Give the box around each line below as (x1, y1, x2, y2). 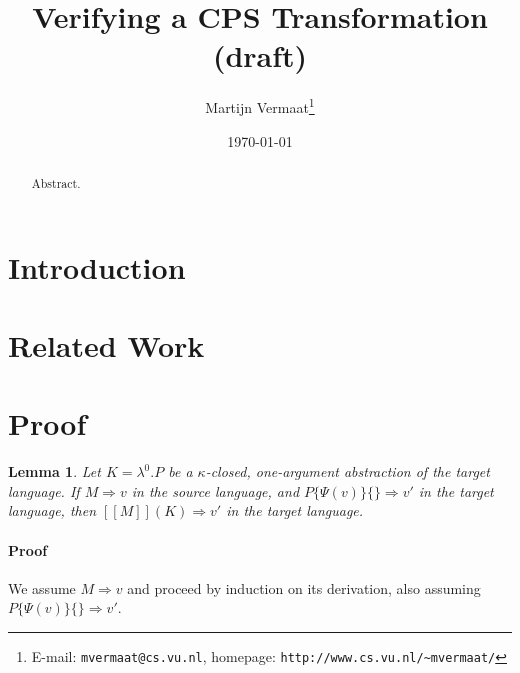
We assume (8, 577, 76, 598)
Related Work (8, 324, 205, 365)
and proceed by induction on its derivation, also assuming (127, 577, 481, 598)
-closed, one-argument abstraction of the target (205, 461, 490, 482)
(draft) (212, 35, 308, 76)
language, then (8, 500, 97, 521)
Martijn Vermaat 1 (205, 94, 315, 117)
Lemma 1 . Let (8, 461, 101, 482)
